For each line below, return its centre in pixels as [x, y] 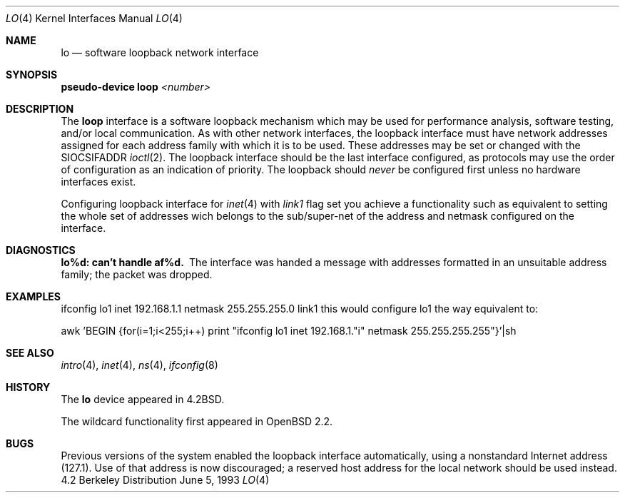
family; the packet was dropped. [137, 274]
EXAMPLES [33, 296]
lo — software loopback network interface [160, 52]
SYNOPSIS [32, 75]
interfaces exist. [98, 182]
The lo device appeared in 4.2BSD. [143, 399]
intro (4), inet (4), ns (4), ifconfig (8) [139, 365]
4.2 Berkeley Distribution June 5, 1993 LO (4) [165, 480]
